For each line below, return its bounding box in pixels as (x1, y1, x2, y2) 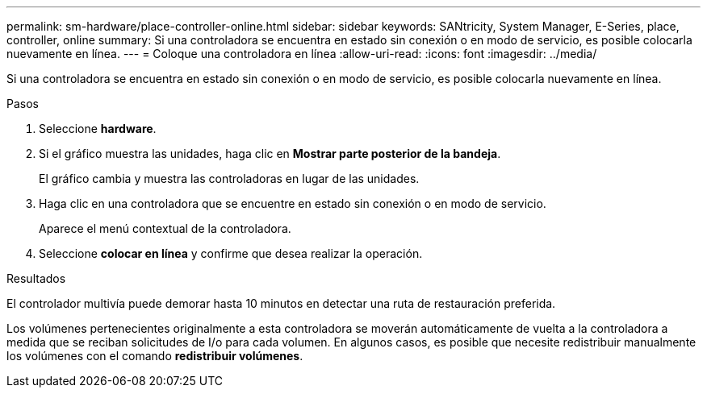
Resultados (6, 272, 66, 285)
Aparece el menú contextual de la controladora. (39, 222, 291, 235)
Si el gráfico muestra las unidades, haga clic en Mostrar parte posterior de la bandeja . (39, 147, 501, 160)
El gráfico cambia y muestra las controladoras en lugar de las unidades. (39, 172, 420, 185)
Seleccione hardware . (39, 122, 157, 135)
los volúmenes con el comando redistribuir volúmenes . (6, 349, 303, 363)
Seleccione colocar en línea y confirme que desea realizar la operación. (39, 247, 423, 260)
